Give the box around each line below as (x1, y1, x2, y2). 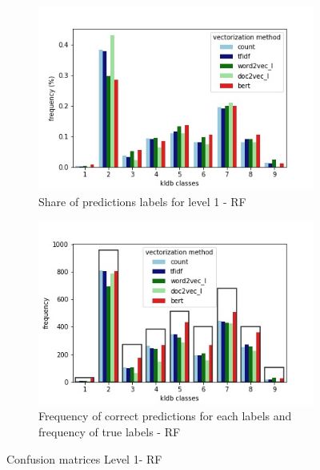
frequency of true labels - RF (38, 423, 181, 440)
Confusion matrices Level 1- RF (6, 450, 162, 467)
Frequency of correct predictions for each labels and (38, 407, 292, 424)
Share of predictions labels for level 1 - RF (38, 192, 246, 209)
